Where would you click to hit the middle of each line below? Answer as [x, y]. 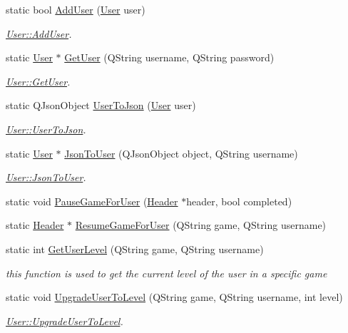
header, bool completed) [239, 201]
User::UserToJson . [46, 129]
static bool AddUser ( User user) [76, 9]
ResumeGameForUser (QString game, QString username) [201, 225]
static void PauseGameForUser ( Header [92, 201]
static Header [35, 225]
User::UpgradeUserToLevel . [65, 321]
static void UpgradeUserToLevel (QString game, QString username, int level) [174, 297]
